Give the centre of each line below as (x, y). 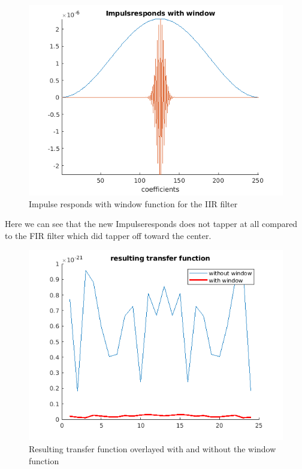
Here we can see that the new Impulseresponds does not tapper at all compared (151, 224)
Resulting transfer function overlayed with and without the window (152, 448)
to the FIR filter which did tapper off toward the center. (108, 235)
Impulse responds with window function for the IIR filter (133, 203)
